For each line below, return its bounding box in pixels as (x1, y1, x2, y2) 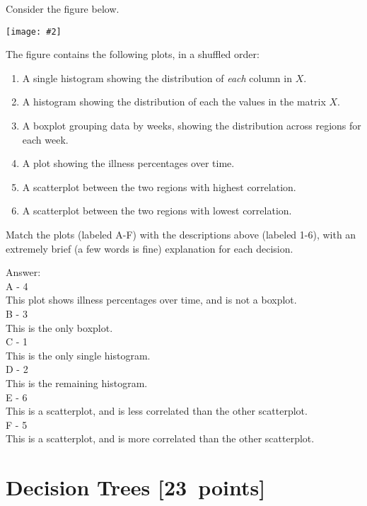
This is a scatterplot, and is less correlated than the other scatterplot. (6, 403, 308, 418)
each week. (22, 132, 69, 146)
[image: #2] (6, 26, 62, 37)
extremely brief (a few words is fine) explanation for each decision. (6, 241, 293, 255)
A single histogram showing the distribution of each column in (22, 70, 292, 85)
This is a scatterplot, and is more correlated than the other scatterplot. (6, 431, 315, 446)
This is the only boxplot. (6, 320, 113, 335)
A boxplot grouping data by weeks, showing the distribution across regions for (22, 118, 361, 133)
